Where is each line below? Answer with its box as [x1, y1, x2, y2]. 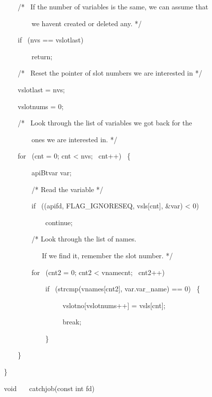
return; [31, 51, 53, 61]
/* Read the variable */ [31, 184, 104, 194]
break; [62, 317, 81, 327]
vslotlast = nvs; [17, 84, 65, 94]
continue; [45, 217, 73, 227]
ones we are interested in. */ [31, 134, 117, 144]
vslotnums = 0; [17, 101, 64, 111]
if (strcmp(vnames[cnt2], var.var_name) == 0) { [45, 283, 200, 294]
